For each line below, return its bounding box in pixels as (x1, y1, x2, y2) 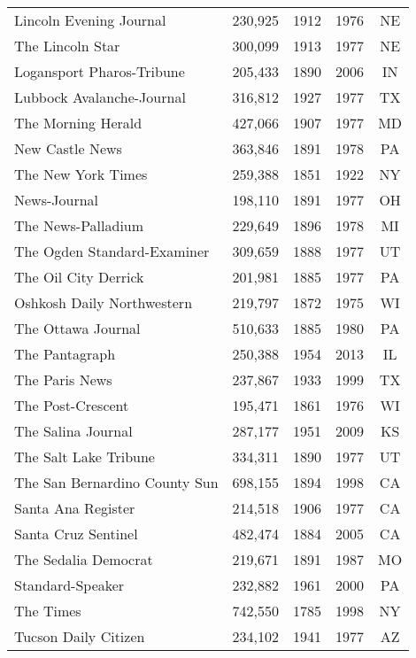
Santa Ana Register (14, 498, 135, 518)
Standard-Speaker (14, 575, 125, 595)
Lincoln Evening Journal (14, 10, 166, 30)
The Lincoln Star (14, 35, 120, 56)
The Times (14, 600, 81, 621)
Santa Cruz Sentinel (14, 523, 138, 544)
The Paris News (14, 369, 112, 390)
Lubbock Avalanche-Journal (14, 87, 186, 107)
